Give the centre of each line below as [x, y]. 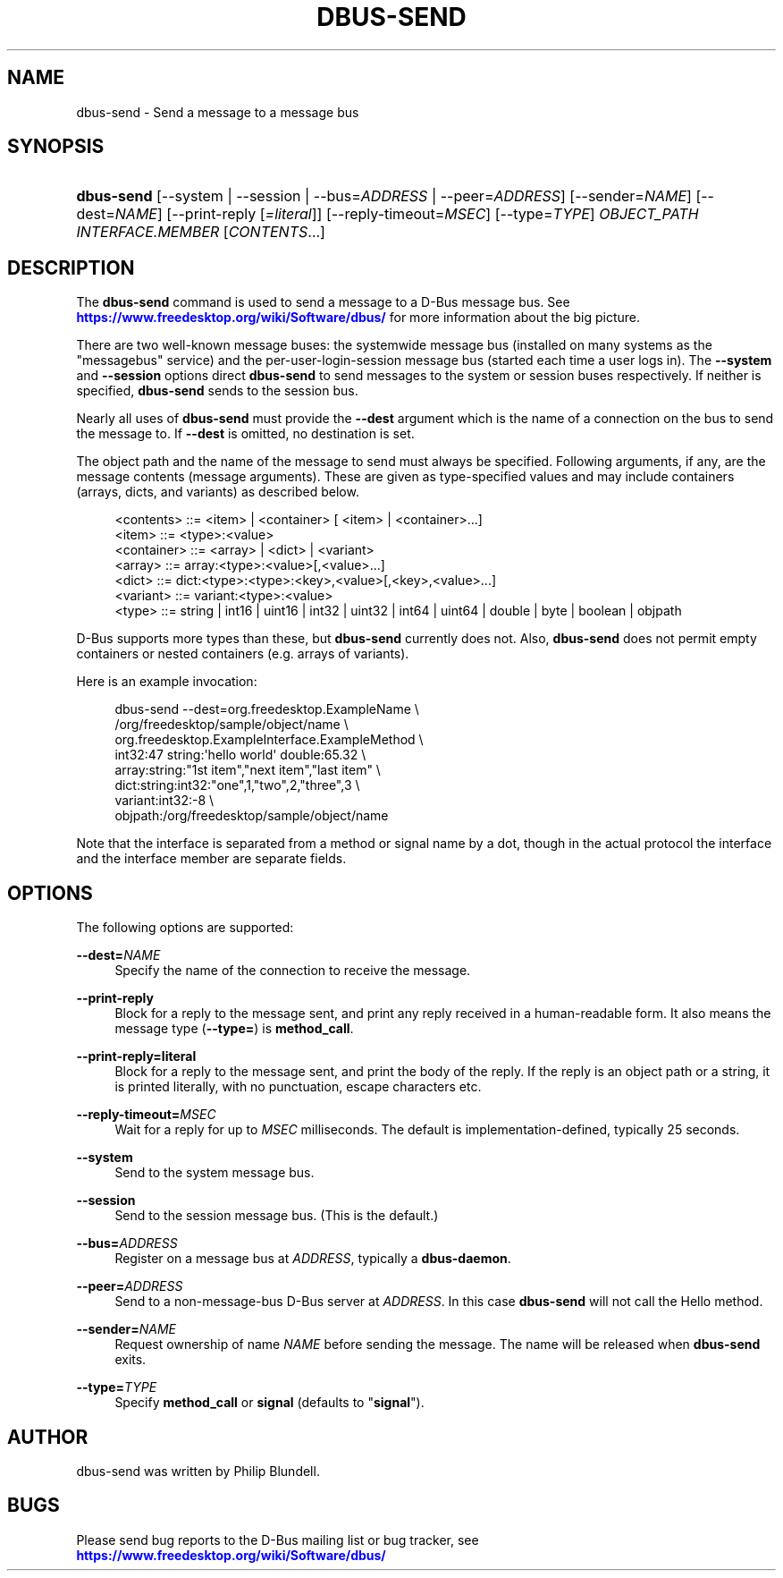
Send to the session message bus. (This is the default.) [277, 1216]
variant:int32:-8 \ [164, 801]
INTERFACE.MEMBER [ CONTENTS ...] [201, 232]
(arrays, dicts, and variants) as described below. [218, 492]
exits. [130, 1360]
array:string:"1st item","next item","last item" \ [248, 770]
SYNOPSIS [56, 147]
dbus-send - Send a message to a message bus [218, 112]
